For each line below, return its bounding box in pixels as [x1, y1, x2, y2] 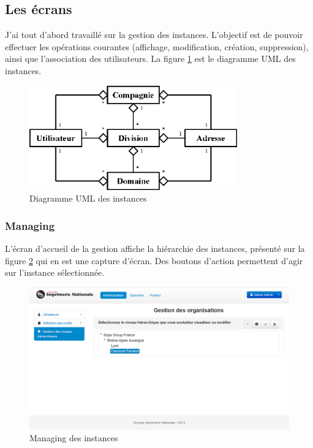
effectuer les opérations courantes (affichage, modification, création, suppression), [5, 40, 309, 53]
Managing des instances [29, 431, 118, 444]
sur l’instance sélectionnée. [5, 266, 105, 279]
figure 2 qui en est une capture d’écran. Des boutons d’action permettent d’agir [5, 254, 303, 267]
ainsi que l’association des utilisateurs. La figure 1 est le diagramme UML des [5, 52, 296, 65]
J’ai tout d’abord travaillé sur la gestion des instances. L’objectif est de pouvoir [5, 28, 303, 41]
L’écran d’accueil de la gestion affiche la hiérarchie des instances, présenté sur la [5, 242, 305, 255]
